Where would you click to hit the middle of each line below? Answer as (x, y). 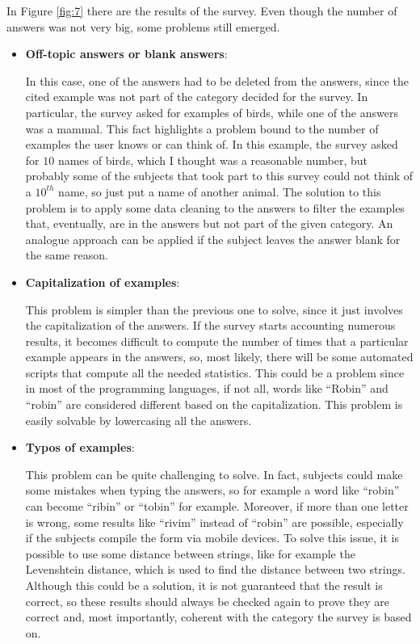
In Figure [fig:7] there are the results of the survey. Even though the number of (202, 11)
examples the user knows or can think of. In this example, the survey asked (212, 144)
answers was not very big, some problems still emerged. (143, 26)
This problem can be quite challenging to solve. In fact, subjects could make (214, 474)
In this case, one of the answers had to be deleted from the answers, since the (217, 80)
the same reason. (67, 255)
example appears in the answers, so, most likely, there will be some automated (219, 357)
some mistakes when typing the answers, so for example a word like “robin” (212, 490)
